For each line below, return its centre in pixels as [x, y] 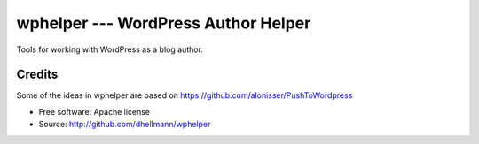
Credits [37, 75]
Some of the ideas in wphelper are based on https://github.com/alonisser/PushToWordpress [185, 95]
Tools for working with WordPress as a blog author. [110, 49]
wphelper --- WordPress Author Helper [164, 23]
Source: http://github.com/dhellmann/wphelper [125, 125]
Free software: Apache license [94, 111]
